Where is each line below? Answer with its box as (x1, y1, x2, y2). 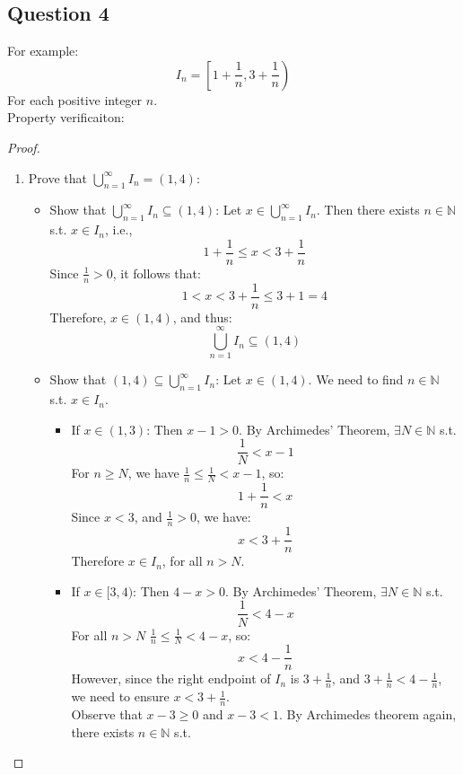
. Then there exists (316, 200, 420, 219)
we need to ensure (71, 687, 170, 706)
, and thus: (172, 307, 232, 326)
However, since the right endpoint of (71, 669, 271, 688)
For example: (7, 41, 79, 60)
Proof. (7, 137, 40, 156)
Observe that (71, 705, 143, 724)
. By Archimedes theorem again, (279, 705, 457, 724)
